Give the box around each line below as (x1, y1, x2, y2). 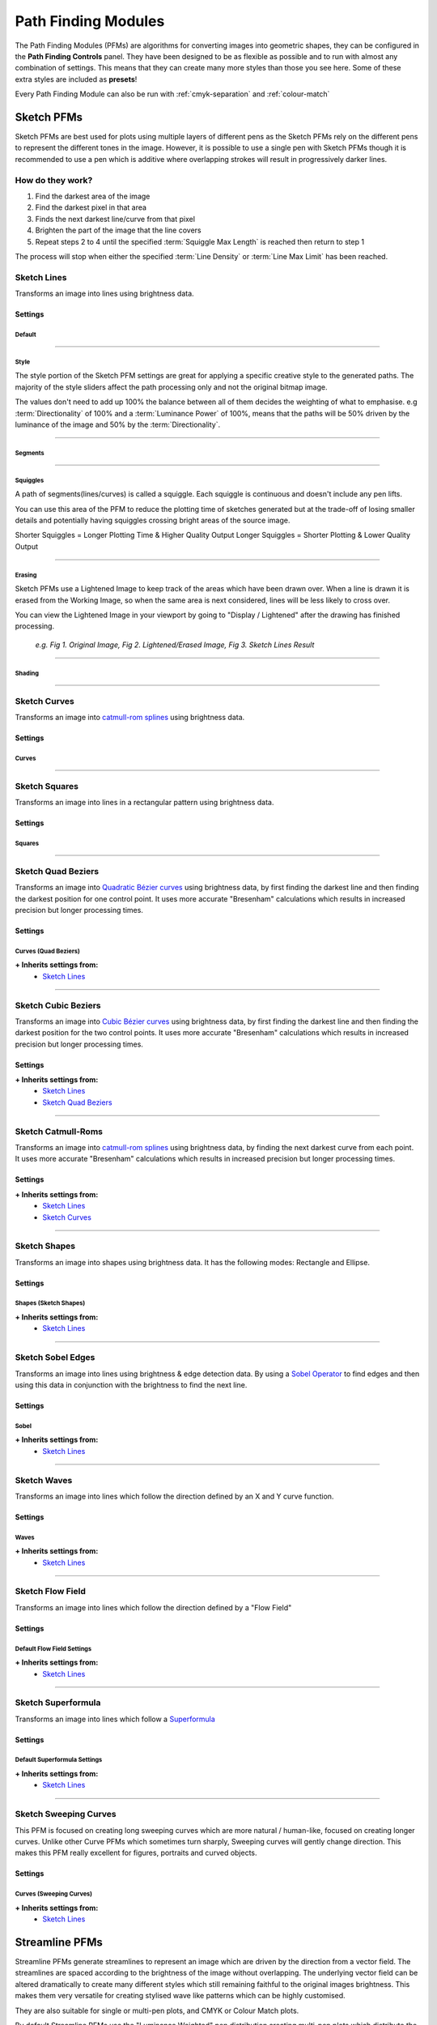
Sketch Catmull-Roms (15, 1126, 103, 1137)
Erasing (15, 571, 37, 579)
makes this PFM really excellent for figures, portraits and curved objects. (15, 1848, 258, 1858)
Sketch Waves (15, 1474, 73, 1486)
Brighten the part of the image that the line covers (35, 225, 202, 235)
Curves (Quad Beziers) (15, 947, 80, 955)
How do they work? (15, 174, 93, 185)
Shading (15, 669, 40, 677)
